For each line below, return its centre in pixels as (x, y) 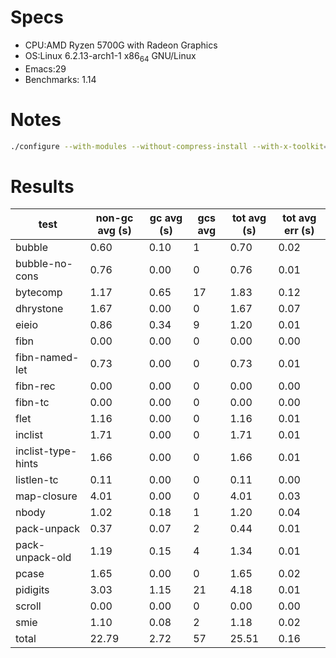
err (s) (299, 231)
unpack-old (43, 558)
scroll (28, 606)
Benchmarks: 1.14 (60, 79)
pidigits (32, 590)
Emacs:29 (45, 68)
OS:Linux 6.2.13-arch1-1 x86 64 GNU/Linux (110, 56)
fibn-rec (35, 386)
